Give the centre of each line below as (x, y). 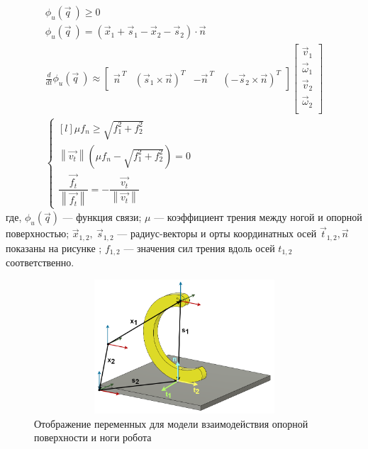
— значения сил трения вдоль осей (199, 248)
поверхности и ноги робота (93, 437)
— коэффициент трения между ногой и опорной (258, 217)
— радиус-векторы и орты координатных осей (217, 233)
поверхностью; (38, 233)
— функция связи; (102, 217)
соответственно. (40, 262)
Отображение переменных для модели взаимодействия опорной (171, 423)
